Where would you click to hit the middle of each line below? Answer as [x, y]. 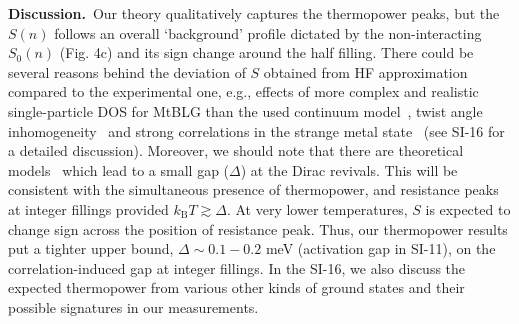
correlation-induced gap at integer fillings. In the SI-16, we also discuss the [237, 267]
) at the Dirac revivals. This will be [349, 169]
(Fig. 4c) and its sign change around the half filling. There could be [266, 52]
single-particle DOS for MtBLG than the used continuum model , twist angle [245, 110]
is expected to [468, 208]
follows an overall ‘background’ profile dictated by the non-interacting [268, 32]
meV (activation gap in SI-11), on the [380, 248]
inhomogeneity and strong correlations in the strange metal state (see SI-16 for [256, 130]
